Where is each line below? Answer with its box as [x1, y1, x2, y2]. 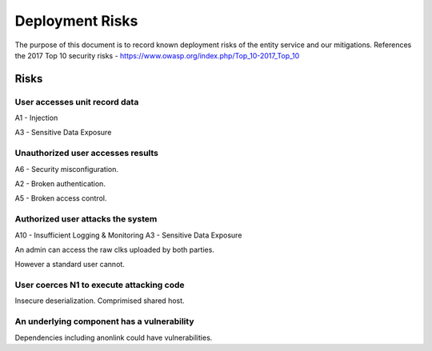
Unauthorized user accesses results [14, 148, 159, 159]
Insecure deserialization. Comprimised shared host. [14, 296, 185, 305]
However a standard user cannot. [14, 260, 126, 269]
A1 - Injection [14, 113, 58, 123]
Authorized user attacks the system [14, 213, 158, 225]
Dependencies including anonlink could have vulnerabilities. [14, 333, 213, 342]
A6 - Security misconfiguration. [14, 164, 119, 174]
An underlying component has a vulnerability [14, 316, 195, 327]
